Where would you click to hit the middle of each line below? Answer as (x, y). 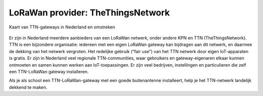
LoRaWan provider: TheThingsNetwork (89, 13)
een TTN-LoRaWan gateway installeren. (49, 71)
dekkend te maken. (28, 87)
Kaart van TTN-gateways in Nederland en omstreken (62, 27)
